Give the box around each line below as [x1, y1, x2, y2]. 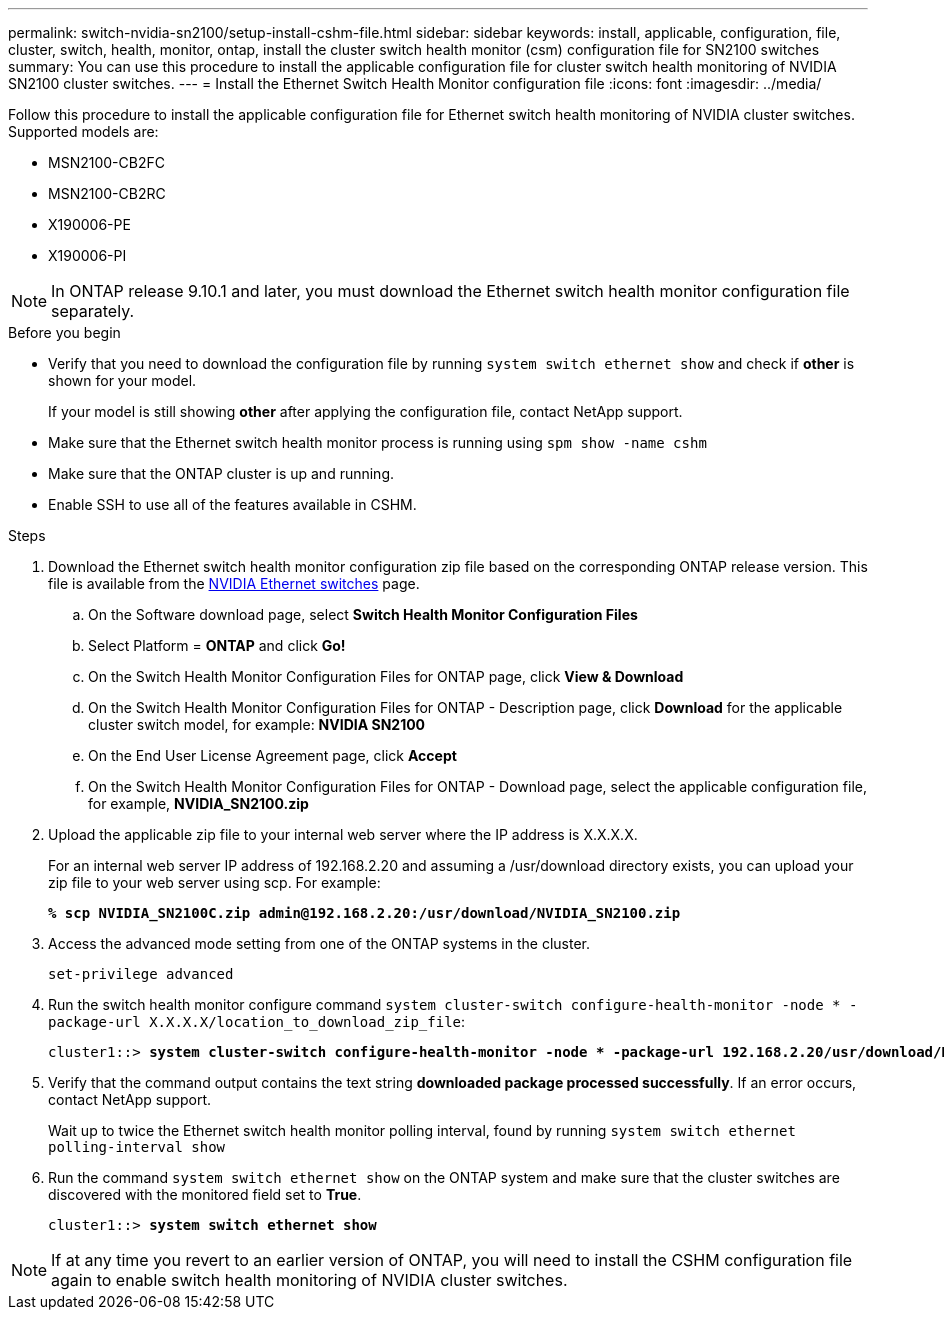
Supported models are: [8, 123, 159, 140]
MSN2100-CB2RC [48, 185, 166, 202]
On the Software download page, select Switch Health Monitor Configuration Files [88, 606, 638, 623]
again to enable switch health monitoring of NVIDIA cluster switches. [51, 1270, 568, 1290]
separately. [51, 301, 135, 321]
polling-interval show [48, 1139, 226, 1155]
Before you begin [8, 324, 121, 341]
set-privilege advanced [48, 966, 234, 982]
